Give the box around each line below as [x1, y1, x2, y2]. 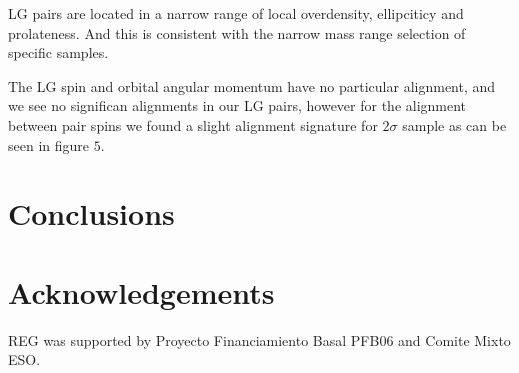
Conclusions [8, 193, 175, 234]
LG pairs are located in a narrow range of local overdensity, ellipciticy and [8, 3, 464, 23]
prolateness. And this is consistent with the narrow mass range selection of [8, 22, 466, 43]
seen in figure [8, 134, 90, 155]
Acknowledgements [8, 271, 275, 312]
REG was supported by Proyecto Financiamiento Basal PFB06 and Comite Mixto [8, 329, 511, 350]
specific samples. [8, 42, 109, 63]
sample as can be [402, 114, 507, 135]
